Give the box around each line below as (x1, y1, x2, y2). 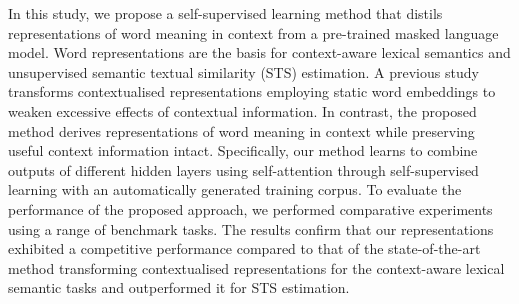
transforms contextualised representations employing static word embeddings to (8, 81, 496, 102)
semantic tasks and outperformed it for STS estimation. (8, 277, 350, 298)
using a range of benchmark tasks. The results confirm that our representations (8, 218, 494, 239)
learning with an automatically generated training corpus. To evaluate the (8, 179, 462, 200)
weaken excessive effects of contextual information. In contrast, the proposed (8, 100, 477, 121)
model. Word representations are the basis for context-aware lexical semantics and (8, 42, 511, 63)
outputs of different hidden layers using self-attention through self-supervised (8, 159, 479, 180)
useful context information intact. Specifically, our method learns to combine (8, 140, 478, 161)
